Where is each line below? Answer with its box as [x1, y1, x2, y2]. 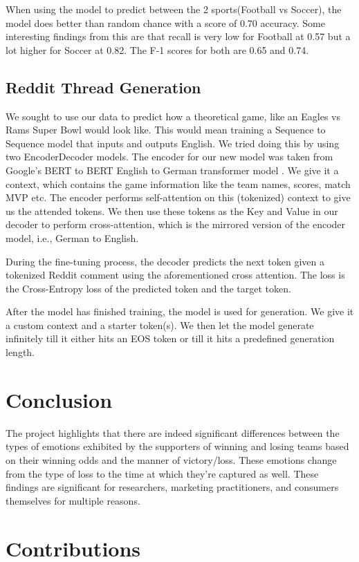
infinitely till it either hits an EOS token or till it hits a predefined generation [6, 331, 335, 346]
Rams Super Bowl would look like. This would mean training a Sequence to [6, 122, 326, 137]
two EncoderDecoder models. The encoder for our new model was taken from [6, 149, 333, 164]
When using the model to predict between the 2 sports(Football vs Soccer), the [6, 2, 342, 16]
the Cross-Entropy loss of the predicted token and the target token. [6, 281, 291, 295]
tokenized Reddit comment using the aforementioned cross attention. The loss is [6, 268, 345, 282]
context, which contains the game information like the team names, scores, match [6, 176, 351, 191]
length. [6, 345, 35, 359]
